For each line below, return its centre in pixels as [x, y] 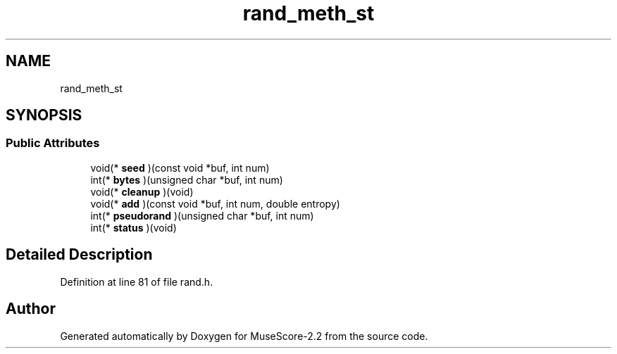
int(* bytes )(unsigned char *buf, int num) [187, 179]
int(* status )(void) [133, 227]
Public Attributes [53, 143]
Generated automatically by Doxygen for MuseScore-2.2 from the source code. [244, 336]
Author [31, 309]
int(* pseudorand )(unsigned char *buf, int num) [202, 215]
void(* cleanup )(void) [142, 191]
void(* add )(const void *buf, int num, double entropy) [215, 203]
